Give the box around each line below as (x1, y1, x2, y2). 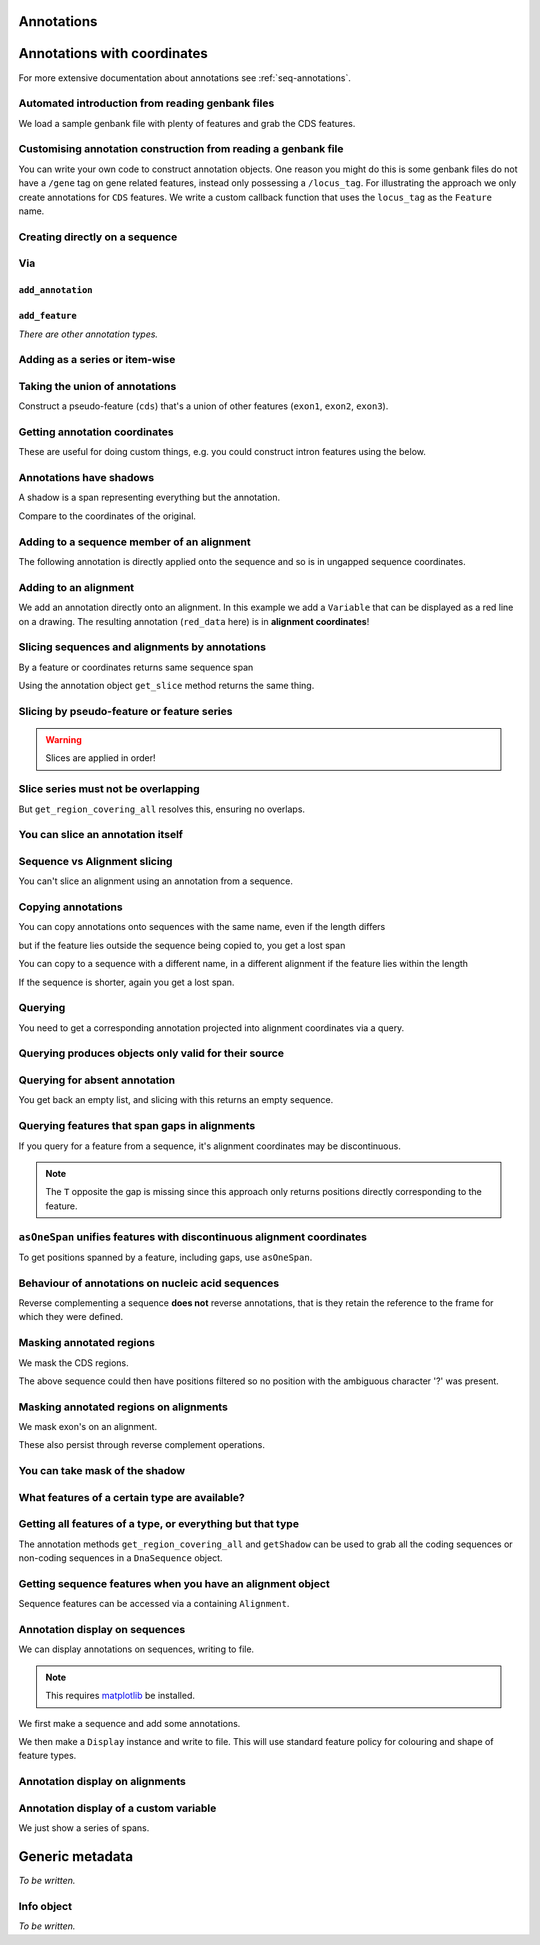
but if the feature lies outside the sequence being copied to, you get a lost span (18, 939, 346, 951)
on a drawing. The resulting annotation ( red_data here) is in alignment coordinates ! (18, 615, 370, 627)
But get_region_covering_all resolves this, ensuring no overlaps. (18, 803, 305, 815)
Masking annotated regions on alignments (18, 1400, 229, 1414)
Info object (18, 1899, 72, 1913)
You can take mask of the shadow (18, 1464, 185, 1478)
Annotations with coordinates (18, 45, 209, 62)
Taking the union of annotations (18, 379, 177, 393)
